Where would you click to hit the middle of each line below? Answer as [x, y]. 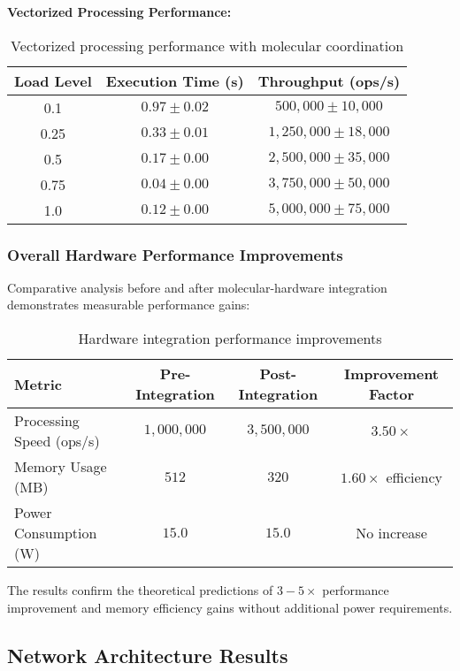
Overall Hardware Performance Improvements [175, 254]
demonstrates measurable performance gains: [129, 305]
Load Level [53, 80]
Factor [391, 394]
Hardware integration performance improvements [230, 338]
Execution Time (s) [175, 80]
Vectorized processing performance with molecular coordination [207, 45]
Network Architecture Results [148, 655]
